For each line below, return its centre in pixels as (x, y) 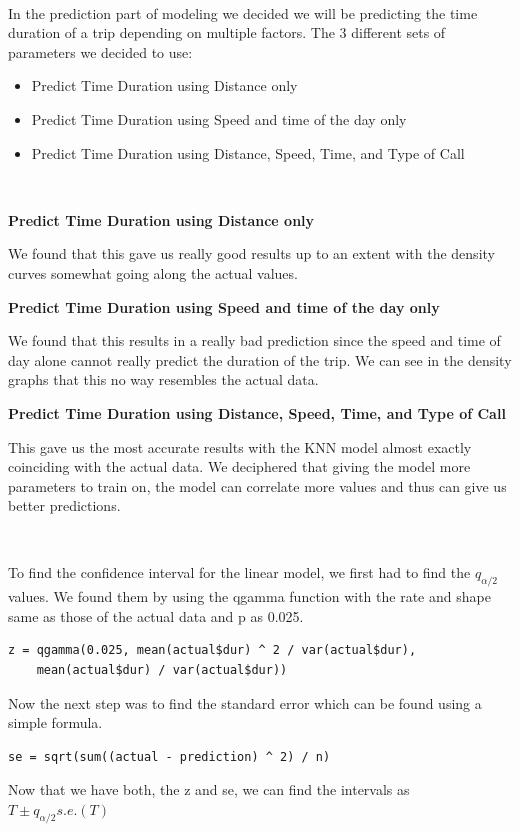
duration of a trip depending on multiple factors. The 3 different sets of (227, 32)
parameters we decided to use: (100, 51)
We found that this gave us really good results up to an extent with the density (251, 253)
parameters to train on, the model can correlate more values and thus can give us (257, 485)
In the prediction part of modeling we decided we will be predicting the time (243, 12)
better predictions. (64, 505)
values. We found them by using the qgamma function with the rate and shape (249, 596)
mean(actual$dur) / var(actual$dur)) (162, 670)
